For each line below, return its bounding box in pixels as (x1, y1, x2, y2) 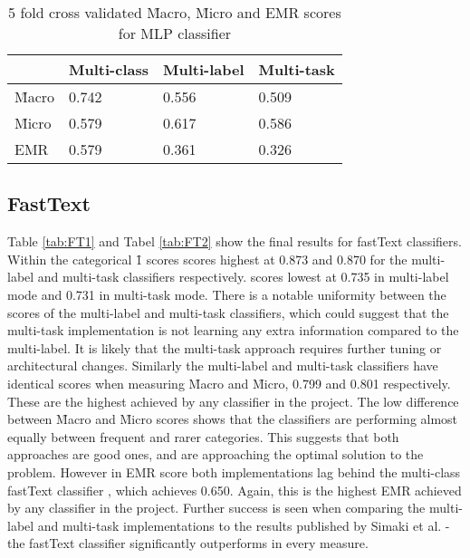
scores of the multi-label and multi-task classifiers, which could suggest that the (7, 303, 449, 322)
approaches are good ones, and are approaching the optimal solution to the (7, 445, 424, 464)
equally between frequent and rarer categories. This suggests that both (7, 427, 399, 446)
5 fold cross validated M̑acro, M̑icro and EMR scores (8, 2, 341, 23)
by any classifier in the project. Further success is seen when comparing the (7, 498, 426, 517)
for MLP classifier (118, 23, 232, 43)
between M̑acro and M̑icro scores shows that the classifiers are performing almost (7, 409, 458, 428)
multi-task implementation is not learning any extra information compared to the (7, 321, 459, 340)
